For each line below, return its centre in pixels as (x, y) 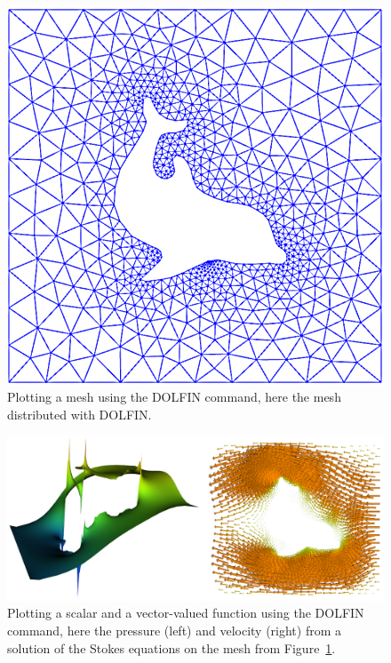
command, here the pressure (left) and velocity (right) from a (175, 630)
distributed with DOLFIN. (80, 414)
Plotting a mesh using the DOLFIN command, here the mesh (174, 397)
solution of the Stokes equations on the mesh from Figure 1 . (172, 647)
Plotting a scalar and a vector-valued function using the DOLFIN (186, 613)
